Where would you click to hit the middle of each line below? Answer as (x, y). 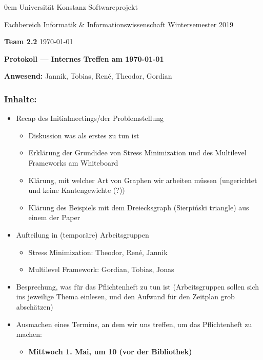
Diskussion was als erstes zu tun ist (84, 135)
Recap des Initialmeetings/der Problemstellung (90, 118)
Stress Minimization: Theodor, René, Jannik (98, 252)
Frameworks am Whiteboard (73, 162)
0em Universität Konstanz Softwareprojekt (71, 7)
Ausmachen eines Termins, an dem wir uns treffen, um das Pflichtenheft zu (134, 324)
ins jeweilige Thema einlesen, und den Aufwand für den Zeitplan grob (125, 296)
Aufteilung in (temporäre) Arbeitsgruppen (83, 234)
